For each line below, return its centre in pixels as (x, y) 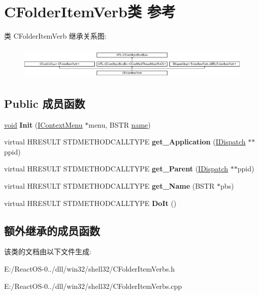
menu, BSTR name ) (120, 124)
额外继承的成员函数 (52, 230)
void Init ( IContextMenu (43, 124)
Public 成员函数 (45, 103)
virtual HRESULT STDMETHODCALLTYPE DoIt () (90, 203)
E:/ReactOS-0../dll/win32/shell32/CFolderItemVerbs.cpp (93, 286)
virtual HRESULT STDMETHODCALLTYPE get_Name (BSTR (109, 186)
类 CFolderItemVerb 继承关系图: (55, 36)
